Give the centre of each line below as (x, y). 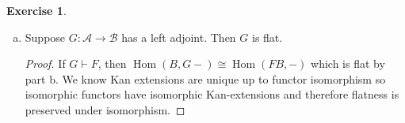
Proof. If (45, 63)
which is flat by (348, 63)
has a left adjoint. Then (179, 37)
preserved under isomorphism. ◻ (105, 109)
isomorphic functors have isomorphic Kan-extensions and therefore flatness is (212, 94)
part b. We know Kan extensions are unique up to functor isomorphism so (205, 78)
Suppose (45, 37)
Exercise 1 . (36, 10)
